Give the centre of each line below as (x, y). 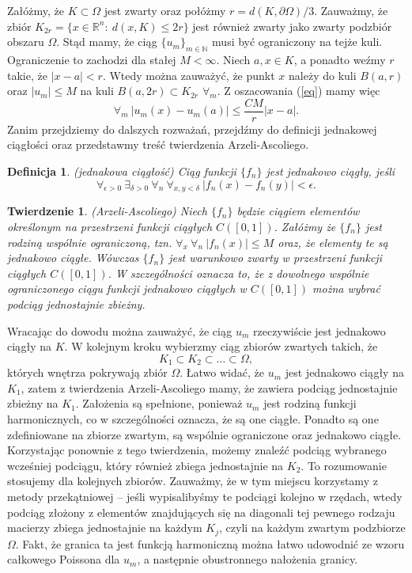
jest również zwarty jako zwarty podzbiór (292, 26)
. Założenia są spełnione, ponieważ (159, 403)
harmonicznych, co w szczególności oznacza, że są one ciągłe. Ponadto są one (193, 418)
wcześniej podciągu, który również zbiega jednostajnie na (146, 465)
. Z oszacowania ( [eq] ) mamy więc (299, 91)
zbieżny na (33, 403)
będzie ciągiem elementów (298, 211)
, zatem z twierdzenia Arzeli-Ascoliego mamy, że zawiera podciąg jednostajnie (209, 387)
